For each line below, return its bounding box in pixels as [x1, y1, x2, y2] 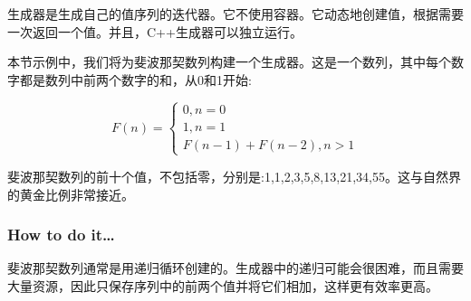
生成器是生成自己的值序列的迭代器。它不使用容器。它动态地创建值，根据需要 [7, 5, 464, 23]
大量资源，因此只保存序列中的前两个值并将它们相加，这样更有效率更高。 [7, 276, 438, 295]
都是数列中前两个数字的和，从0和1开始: [19, 70, 252, 89]
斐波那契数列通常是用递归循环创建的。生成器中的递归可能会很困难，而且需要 [7, 259, 464, 277]
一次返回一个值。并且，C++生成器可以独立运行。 [7, 22, 303, 41]
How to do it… [7, 223, 115, 246]
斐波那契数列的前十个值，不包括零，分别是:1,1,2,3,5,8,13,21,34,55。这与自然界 [7, 166, 461, 185]
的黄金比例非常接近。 [7, 184, 134, 203]
